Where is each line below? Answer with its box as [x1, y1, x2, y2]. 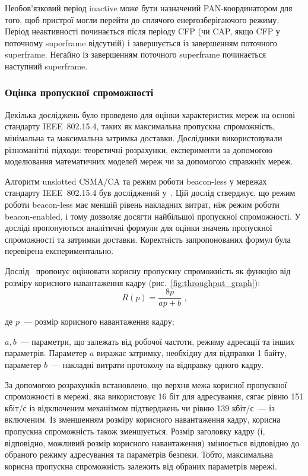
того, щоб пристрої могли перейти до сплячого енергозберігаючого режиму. [5, 13, 280, 26]
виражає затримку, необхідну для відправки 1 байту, [97, 347, 287, 359]
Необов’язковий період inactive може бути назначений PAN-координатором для [5, 2, 293, 14]
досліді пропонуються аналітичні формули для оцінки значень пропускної [5, 221, 272, 234]
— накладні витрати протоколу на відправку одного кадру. [52, 358, 264, 370]
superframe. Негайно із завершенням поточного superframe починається [5, 48, 266, 61]
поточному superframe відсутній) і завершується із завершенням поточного [5, 36, 277, 49]
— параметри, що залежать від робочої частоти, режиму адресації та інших [20, 335, 295, 347]
